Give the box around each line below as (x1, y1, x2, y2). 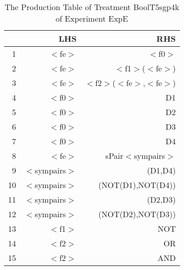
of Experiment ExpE (56, 13, 128, 24)
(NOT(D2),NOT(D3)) (98, 208, 176, 220)
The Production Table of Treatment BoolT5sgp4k (5, 1, 179, 13)
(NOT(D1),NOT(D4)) (98, 179, 176, 191)
